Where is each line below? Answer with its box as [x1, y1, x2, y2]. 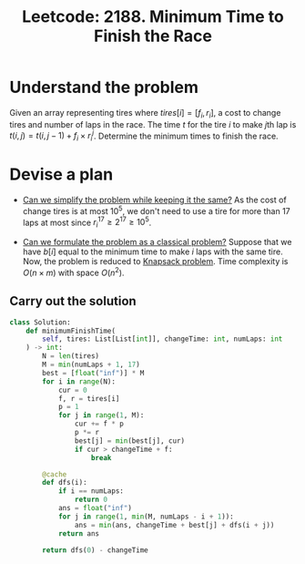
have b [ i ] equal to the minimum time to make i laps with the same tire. [22, 246, 284, 257]
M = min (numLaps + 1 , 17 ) [42, 360, 141, 370]
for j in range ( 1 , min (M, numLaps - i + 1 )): [57, 512, 234, 521]
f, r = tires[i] [57, 394, 120, 403]
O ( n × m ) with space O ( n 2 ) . [22, 266, 125, 278]
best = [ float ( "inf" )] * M [42, 368, 145, 377]
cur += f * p [74, 419, 125, 429]
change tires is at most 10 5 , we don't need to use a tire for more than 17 [22, 204, 291, 216]
